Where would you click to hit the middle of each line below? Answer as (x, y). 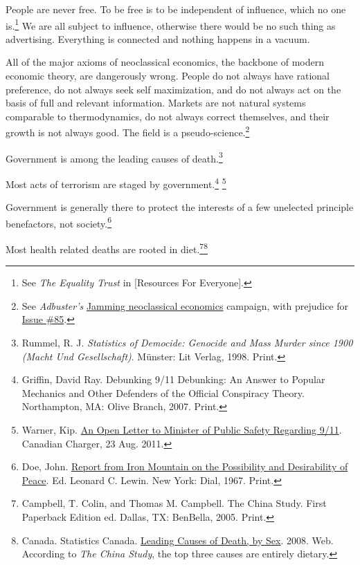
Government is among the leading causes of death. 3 (114, 157)
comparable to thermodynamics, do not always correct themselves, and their (168, 116)
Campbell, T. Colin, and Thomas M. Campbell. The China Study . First (174, 503)
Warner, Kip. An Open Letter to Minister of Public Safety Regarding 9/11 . (182, 429)
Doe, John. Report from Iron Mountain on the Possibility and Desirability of (185, 466)
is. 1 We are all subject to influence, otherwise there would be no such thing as (171, 24)
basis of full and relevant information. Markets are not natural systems (156, 103)
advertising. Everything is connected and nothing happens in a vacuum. (158, 38)
